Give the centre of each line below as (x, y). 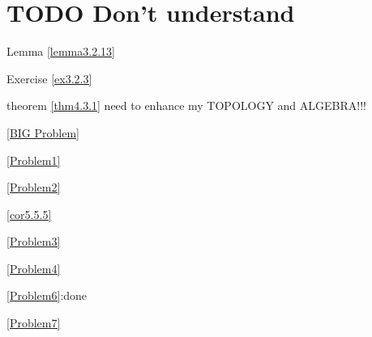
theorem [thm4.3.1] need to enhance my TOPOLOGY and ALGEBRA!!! (186, 105)
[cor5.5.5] (29, 214)
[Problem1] (34, 160)
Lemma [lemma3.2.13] (61, 51)
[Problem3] (34, 241)
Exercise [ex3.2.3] (49, 78)
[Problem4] (34, 268)
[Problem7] (34, 323)
